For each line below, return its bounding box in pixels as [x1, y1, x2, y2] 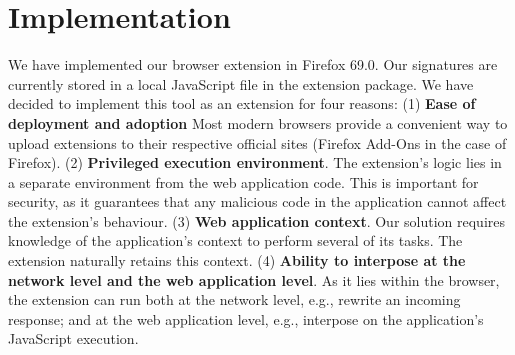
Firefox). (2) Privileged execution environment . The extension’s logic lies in [8, 152, 502, 173]
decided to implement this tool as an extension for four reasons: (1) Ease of [8, 93, 476, 114]
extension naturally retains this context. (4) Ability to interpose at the [8, 250, 466, 271]
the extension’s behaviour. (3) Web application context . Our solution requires [8, 210, 506, 231]
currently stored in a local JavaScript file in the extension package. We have [8, 73, 474, 94]
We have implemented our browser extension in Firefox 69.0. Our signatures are [8, 54, 498, 75]
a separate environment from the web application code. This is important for [8, 171, 479, 192]
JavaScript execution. [8, 328, 139, 349]
